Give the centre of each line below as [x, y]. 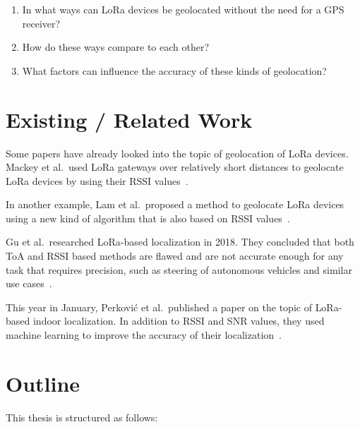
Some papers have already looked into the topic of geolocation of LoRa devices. [177, 153]
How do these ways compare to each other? [116, 47]
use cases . [29, 283]
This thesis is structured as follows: [82, 417]
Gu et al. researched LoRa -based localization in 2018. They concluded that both [180, 242]
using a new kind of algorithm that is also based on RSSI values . [148, 218]
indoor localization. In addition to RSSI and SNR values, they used [179, 321]
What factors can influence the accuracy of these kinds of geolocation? [174, 70]
